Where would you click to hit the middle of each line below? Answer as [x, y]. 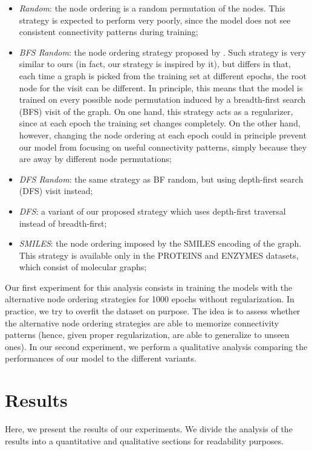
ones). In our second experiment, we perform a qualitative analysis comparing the [156, 346]
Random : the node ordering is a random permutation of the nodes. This [152, 8]
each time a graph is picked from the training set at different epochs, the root [163, 75]
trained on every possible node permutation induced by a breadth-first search [162, 99]
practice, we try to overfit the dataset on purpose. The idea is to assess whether [153, 311]
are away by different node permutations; [95, 159]
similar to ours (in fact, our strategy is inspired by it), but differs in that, [155, 64]
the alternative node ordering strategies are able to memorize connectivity [142, 323]
